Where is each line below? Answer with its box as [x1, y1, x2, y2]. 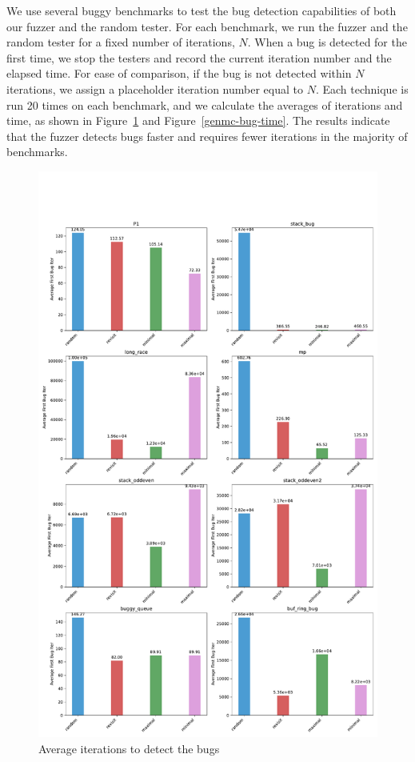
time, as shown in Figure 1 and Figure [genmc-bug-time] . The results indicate [6, 112, 390, 129]
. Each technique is [315, 80, 409, 97]
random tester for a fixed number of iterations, [6, 34, 235, 50]
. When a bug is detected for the [247, 34, 407, 50]
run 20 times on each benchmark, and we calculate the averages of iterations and [6, 96, 403, 113]
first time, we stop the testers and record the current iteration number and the [6, 49, 392, 66]
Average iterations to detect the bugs [38, 740, 220, 756]
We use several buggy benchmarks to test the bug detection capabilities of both [6, 2, 397, 18]
